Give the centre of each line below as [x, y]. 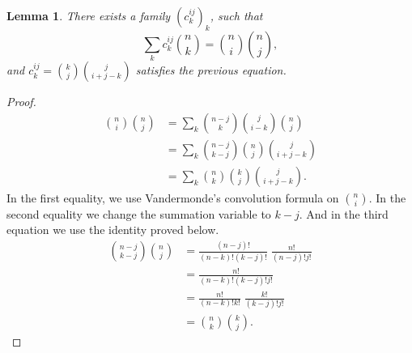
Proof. [21, 102]
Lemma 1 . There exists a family [89, 15]
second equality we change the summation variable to [139, 213]
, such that [236, 15]
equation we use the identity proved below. [113, 230]
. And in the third [344, 213]
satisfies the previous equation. [211, 70]
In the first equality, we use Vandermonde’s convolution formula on [173, 197]
